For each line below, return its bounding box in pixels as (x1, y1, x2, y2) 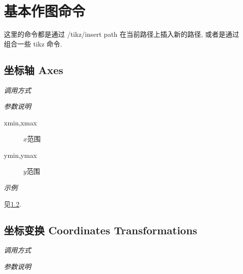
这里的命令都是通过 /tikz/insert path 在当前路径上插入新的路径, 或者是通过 (4, 29, 239, 39)
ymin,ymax (4, 150, 37, 160)
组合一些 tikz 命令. (4, 38, 62, 48)
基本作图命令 (4, 1, 86, 21)
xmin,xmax (4, 117, 37, 127)
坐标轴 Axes (4, 62, 63, 77)
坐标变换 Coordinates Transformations (4, 222, 197, 237)
